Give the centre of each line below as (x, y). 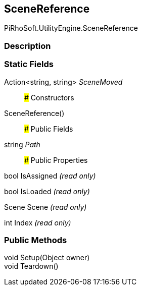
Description (28, 46)
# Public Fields (49, 129)
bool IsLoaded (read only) (47, 191)
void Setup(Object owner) (47, 258)
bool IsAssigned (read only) (50, 176)
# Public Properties (56, 160)
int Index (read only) (38, 222)
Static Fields (29, 64)
